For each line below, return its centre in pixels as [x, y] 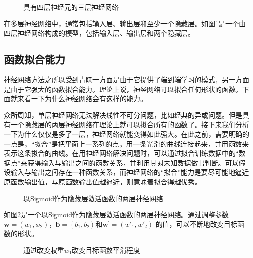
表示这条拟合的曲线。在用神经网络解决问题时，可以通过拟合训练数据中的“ [121, 153]
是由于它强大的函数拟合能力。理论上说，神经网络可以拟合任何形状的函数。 [123, 89]
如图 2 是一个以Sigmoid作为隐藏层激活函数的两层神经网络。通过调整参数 [117, 214]
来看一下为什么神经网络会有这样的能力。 [82, 99]
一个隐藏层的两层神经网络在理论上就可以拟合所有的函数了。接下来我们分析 [130, 124]
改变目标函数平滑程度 [106, 249]
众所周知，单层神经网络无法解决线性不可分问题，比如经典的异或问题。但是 [123, 115]
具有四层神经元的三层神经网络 [71, 7]
